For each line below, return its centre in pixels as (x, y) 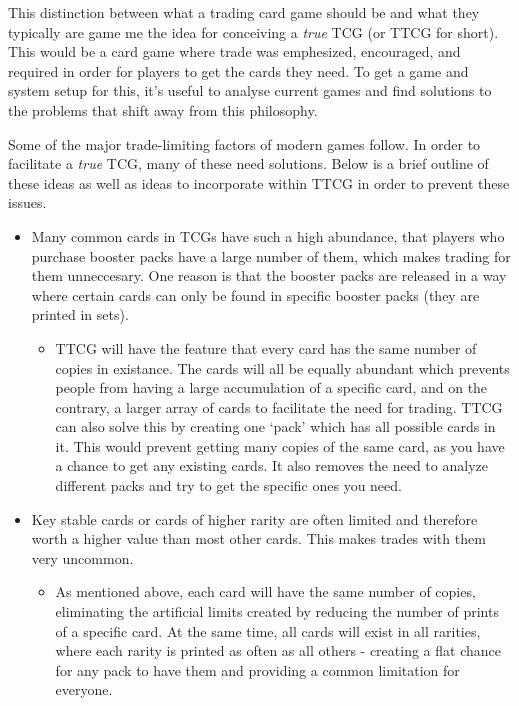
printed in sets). (80, 314)
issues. (27, 202)
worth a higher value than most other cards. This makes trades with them (258, 538)
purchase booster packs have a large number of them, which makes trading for (271, 255)
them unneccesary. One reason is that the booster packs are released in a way (269, 275)
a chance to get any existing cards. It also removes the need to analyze (271, 465)
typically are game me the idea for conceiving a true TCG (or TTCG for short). (253, 31)
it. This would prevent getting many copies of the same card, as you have (280, 445)
